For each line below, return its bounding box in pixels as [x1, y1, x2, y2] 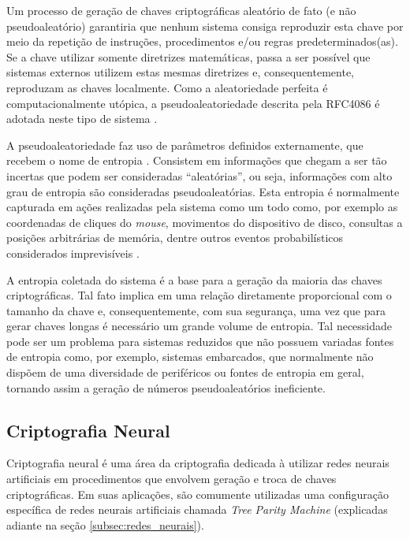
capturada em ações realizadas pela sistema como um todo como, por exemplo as [6, 199, 398, 215]
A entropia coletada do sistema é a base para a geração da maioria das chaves [6, 271, 382, 288]
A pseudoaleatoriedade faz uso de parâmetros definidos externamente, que [6, 136, 363, 153]
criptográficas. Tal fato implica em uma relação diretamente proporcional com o [6, 287, 392, 303]
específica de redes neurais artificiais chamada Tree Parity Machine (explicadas [6, 501, 388, 518]
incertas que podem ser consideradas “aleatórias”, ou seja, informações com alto [6, 167, 393, 184]
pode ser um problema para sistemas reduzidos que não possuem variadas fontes [6, 333, 394, 349]
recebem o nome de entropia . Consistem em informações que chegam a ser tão [6, 152, 387, 169]
